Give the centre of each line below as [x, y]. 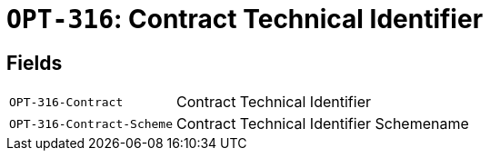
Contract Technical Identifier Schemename [323, 124]
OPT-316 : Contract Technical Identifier [245, 19]
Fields [35, 63]
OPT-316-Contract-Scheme [91, 123]
